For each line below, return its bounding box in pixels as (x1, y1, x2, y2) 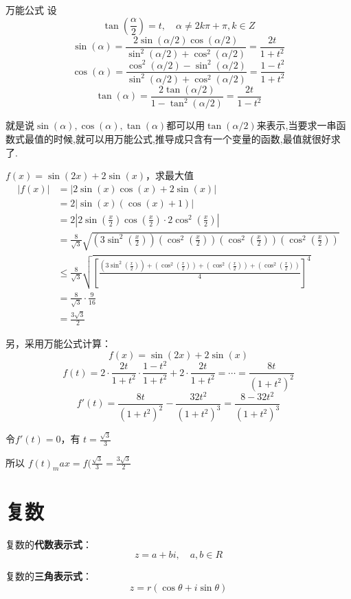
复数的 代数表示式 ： (5, 537, 92, 551)
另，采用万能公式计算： (5, 336, 111, 350)
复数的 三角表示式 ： (5, 569, 92, 583)
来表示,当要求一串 (256, 118, 337, 132)
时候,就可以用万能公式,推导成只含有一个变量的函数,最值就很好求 (53, 131, 341, 145)
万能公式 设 (5, 3, 57, 16)
